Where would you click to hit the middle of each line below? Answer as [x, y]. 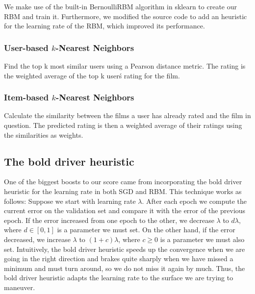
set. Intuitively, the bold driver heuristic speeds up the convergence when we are [125, 249]
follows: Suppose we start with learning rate [70, 201]
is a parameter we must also [202, 239]
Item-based [26, 97]
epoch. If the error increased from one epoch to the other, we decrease [109, 220]
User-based [26, 47]
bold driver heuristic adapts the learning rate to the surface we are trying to [119, 278]
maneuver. [20, 287]
